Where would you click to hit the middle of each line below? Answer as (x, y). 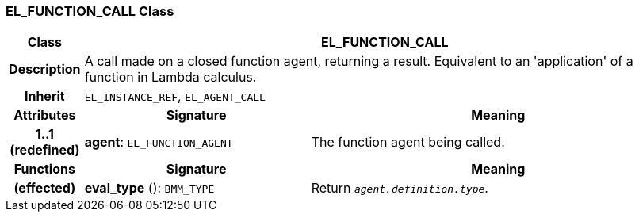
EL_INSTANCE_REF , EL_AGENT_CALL (175, 96)
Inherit (44, 96)
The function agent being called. (408, 142)
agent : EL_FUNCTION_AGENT (159, 142)
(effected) (45, 188)
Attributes (45, 115)
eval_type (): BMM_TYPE (149, 188)
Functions (44, 169)
